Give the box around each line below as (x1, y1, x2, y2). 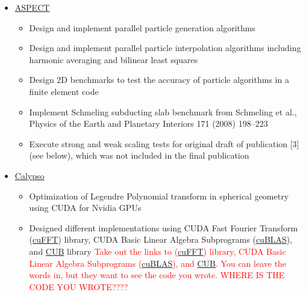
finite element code (29, 85, 99, 97)
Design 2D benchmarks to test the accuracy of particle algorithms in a (29, 73, 289, 86)
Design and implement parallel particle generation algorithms (29, 21, 256, 34)
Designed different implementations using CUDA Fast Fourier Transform (29, 221, 298, 234)
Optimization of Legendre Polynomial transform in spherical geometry (29, 189, 289, 202)
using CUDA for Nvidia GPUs (29, 201, 142, 214)
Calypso (14, 169, 45, 181)
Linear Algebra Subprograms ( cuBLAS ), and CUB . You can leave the (29, 257, 287, 269)
